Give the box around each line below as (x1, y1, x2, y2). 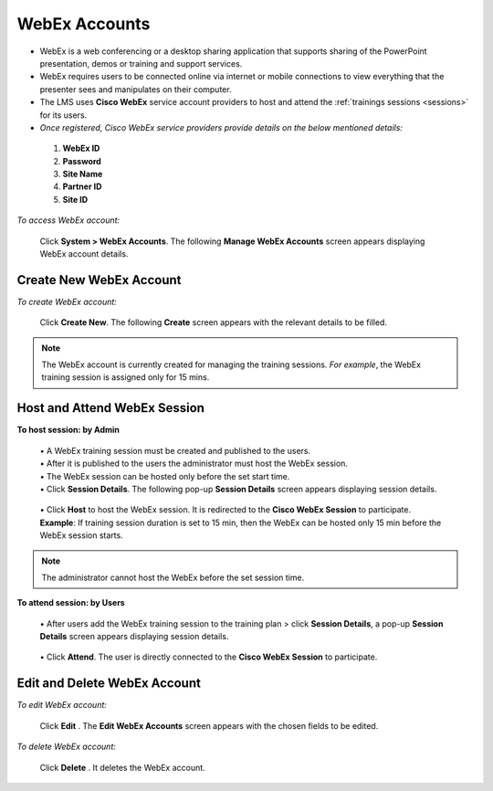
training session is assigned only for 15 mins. (41, 372, 210, 383)
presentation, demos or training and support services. (39, 58, 243, 69)
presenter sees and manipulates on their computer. (39, 83, 232, 95)
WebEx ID (62, 142, 100, 154)
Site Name (62, 169, 103, 180)
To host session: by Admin (16, 425, 121, 436)
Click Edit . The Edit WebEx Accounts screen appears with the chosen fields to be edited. (39, 720, 379, 731)
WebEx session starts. (39, 530, 123, 541)
